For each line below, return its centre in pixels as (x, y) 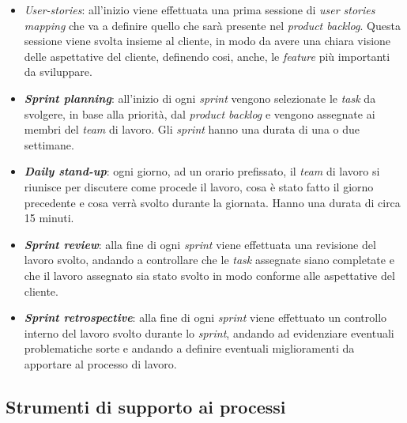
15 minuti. (49, 218)
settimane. (49, 144)
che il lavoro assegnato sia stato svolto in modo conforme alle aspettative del (209, 275)
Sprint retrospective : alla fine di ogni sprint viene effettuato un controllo (205, 317)
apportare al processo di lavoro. (100, 363)
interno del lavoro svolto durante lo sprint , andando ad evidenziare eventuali (209, 332)
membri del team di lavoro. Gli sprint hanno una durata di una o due (192, 129)
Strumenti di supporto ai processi (146, 406)
